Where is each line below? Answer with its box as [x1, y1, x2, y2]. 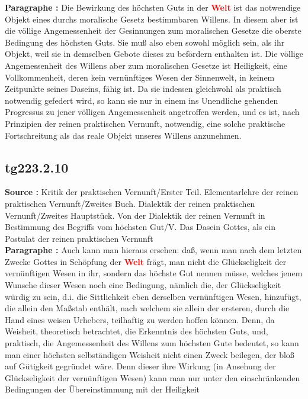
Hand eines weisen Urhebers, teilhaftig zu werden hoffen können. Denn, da [5, 313, 275, 325]
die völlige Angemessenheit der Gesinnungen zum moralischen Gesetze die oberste [5, 24, 301, 37]
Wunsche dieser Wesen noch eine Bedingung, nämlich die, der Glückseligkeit [5, 279, 281, 291]
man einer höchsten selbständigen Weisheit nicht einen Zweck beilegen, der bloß [5, 348, 294, 360]
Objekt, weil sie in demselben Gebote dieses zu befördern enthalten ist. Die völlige [5, 47, 303, 60]
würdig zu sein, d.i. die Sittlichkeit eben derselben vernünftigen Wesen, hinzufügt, [5, 290, 301, 302]
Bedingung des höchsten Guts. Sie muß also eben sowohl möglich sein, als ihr [5, 36, 285, 48]
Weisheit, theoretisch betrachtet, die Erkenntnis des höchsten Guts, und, [5, 325, 268, 337]
